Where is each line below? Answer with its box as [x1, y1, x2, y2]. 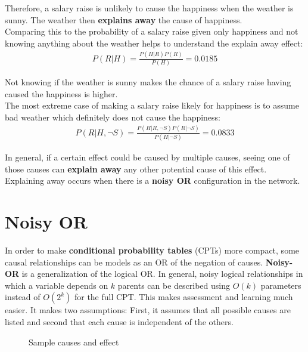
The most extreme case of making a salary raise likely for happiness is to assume [5, 99, 299, 112]
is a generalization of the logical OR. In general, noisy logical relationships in [21, 267, 303, 280]
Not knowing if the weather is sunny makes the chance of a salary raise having [5, 76, 291, 88]
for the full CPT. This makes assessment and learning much [74, 291, 293, 303]
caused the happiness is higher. [5, 87, 118, 100]
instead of [5, 291, 41, 303]
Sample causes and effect [29, 335, 119, 348]
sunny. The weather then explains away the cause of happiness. [5, 13, 242, 26]
